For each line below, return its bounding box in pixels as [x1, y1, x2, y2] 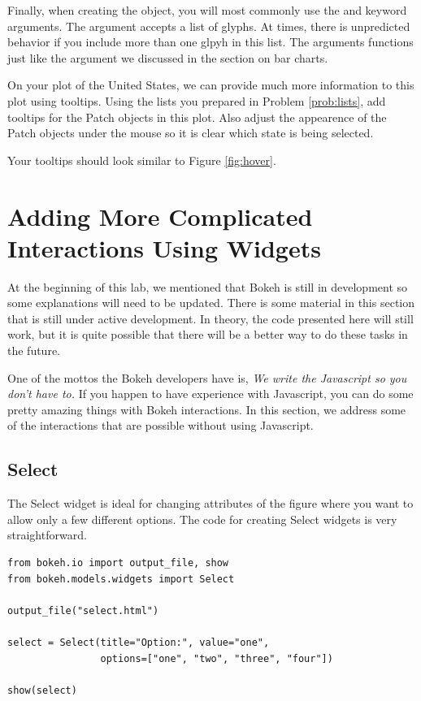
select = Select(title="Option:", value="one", [7, 636, 270, 648]
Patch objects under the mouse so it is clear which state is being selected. [7, 124, 374, 141]
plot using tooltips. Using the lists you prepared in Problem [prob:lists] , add [7, 92, 386, 109]
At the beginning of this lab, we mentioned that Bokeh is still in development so [7, 278, 408, 295]
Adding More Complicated [7, 199, 313, 232]
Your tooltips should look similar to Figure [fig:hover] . [7, 151, 276, 168]
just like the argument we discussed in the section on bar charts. [7, 49, 328, 66]
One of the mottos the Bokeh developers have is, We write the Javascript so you [7, 369, 407, 386]
